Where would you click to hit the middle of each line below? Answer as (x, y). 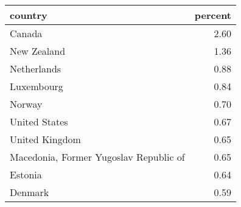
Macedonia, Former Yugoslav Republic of (97, 157)
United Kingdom (45, 139)
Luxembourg (37, 86)
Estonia (26, 174)
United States (39, 121)
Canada (26, 33)
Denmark (30, 192)
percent (213, 15)
